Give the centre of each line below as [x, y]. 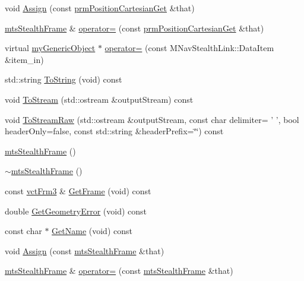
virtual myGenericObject [50, 48]
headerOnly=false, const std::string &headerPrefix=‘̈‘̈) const [114, 131]
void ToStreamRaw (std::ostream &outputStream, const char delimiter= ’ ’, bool [152, 119]
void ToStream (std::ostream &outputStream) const [99, 99]
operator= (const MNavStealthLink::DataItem [189, 48]
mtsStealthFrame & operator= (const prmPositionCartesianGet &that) [134, 28]
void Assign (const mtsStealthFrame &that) [85, 250]
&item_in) [24, 59]
